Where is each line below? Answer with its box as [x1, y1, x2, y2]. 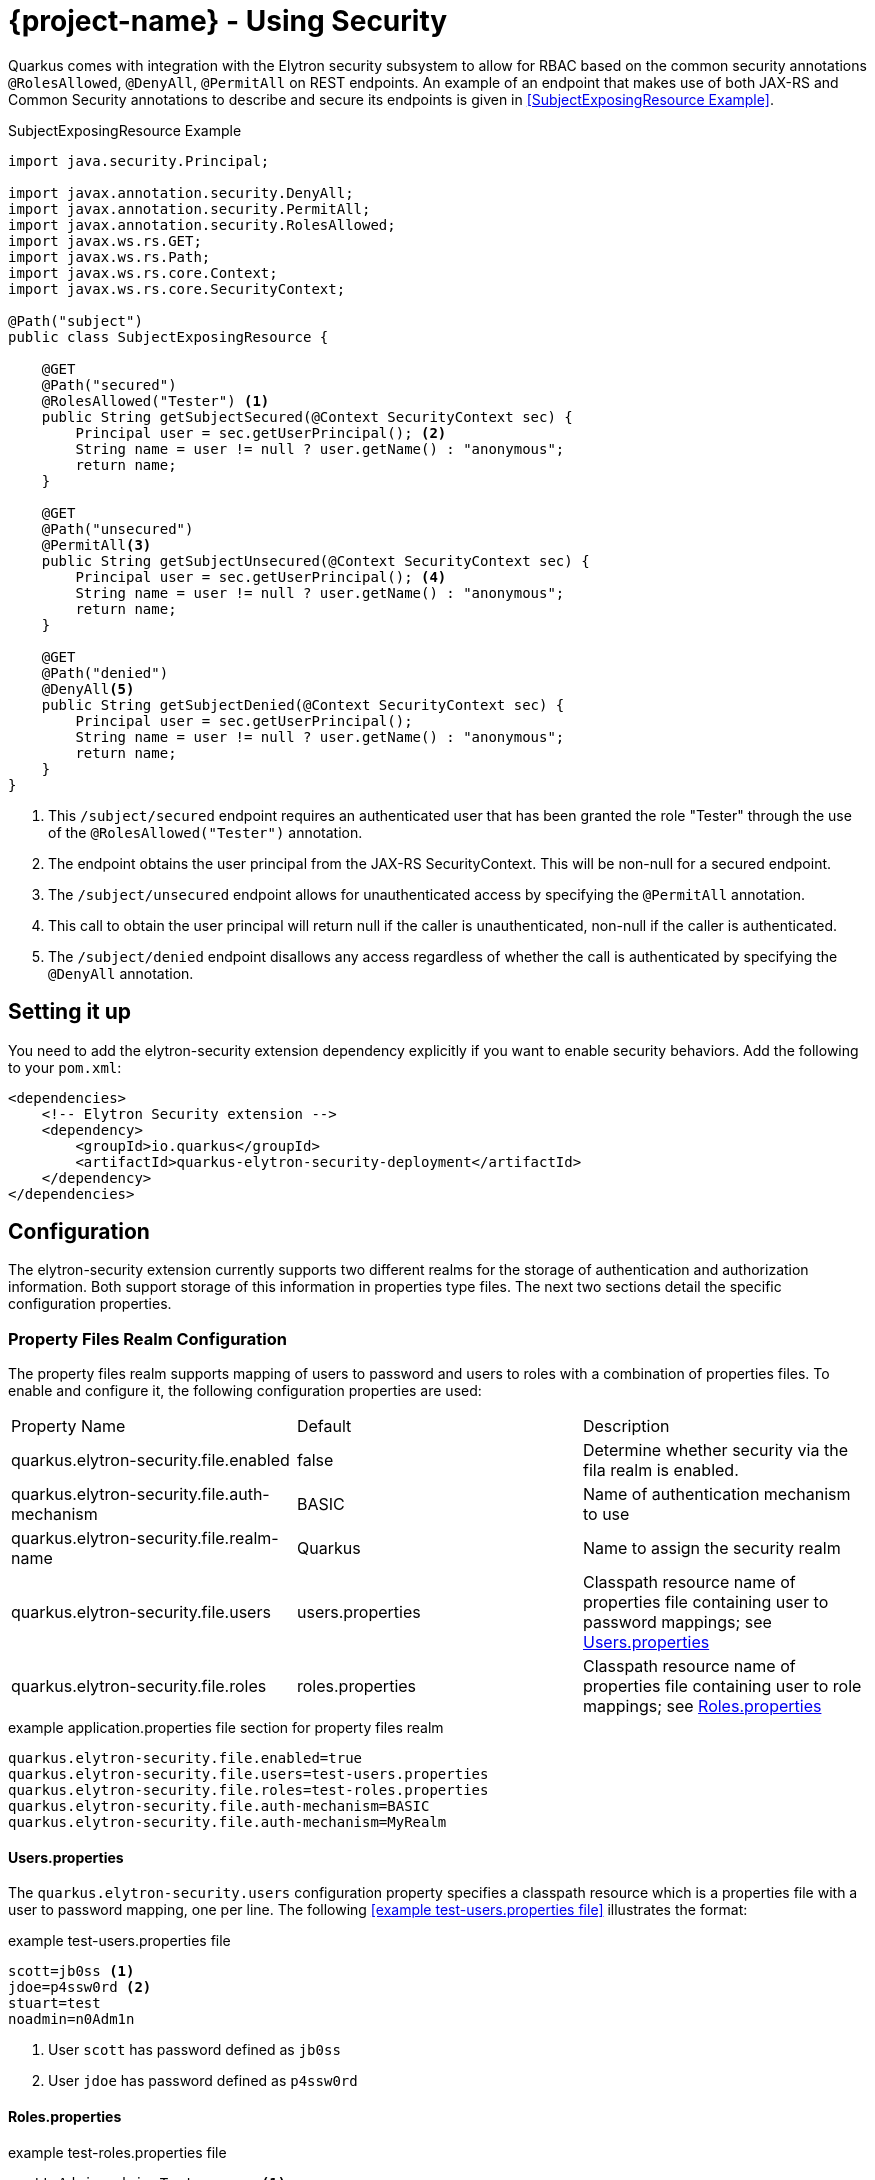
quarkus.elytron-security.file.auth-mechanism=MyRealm [8, 1814, 447, 1831]
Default [296, 1416, 352, 1437]
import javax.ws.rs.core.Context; [8, 264, 278, 281]
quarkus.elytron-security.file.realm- [11, 1528, 279, 1549]
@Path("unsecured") [41, 520, 194, 537]
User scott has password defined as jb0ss [48, 2041, 341, 2059]
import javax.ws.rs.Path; [8, 248, 211, 265]
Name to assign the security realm [582, 1538, 841, 1559]
